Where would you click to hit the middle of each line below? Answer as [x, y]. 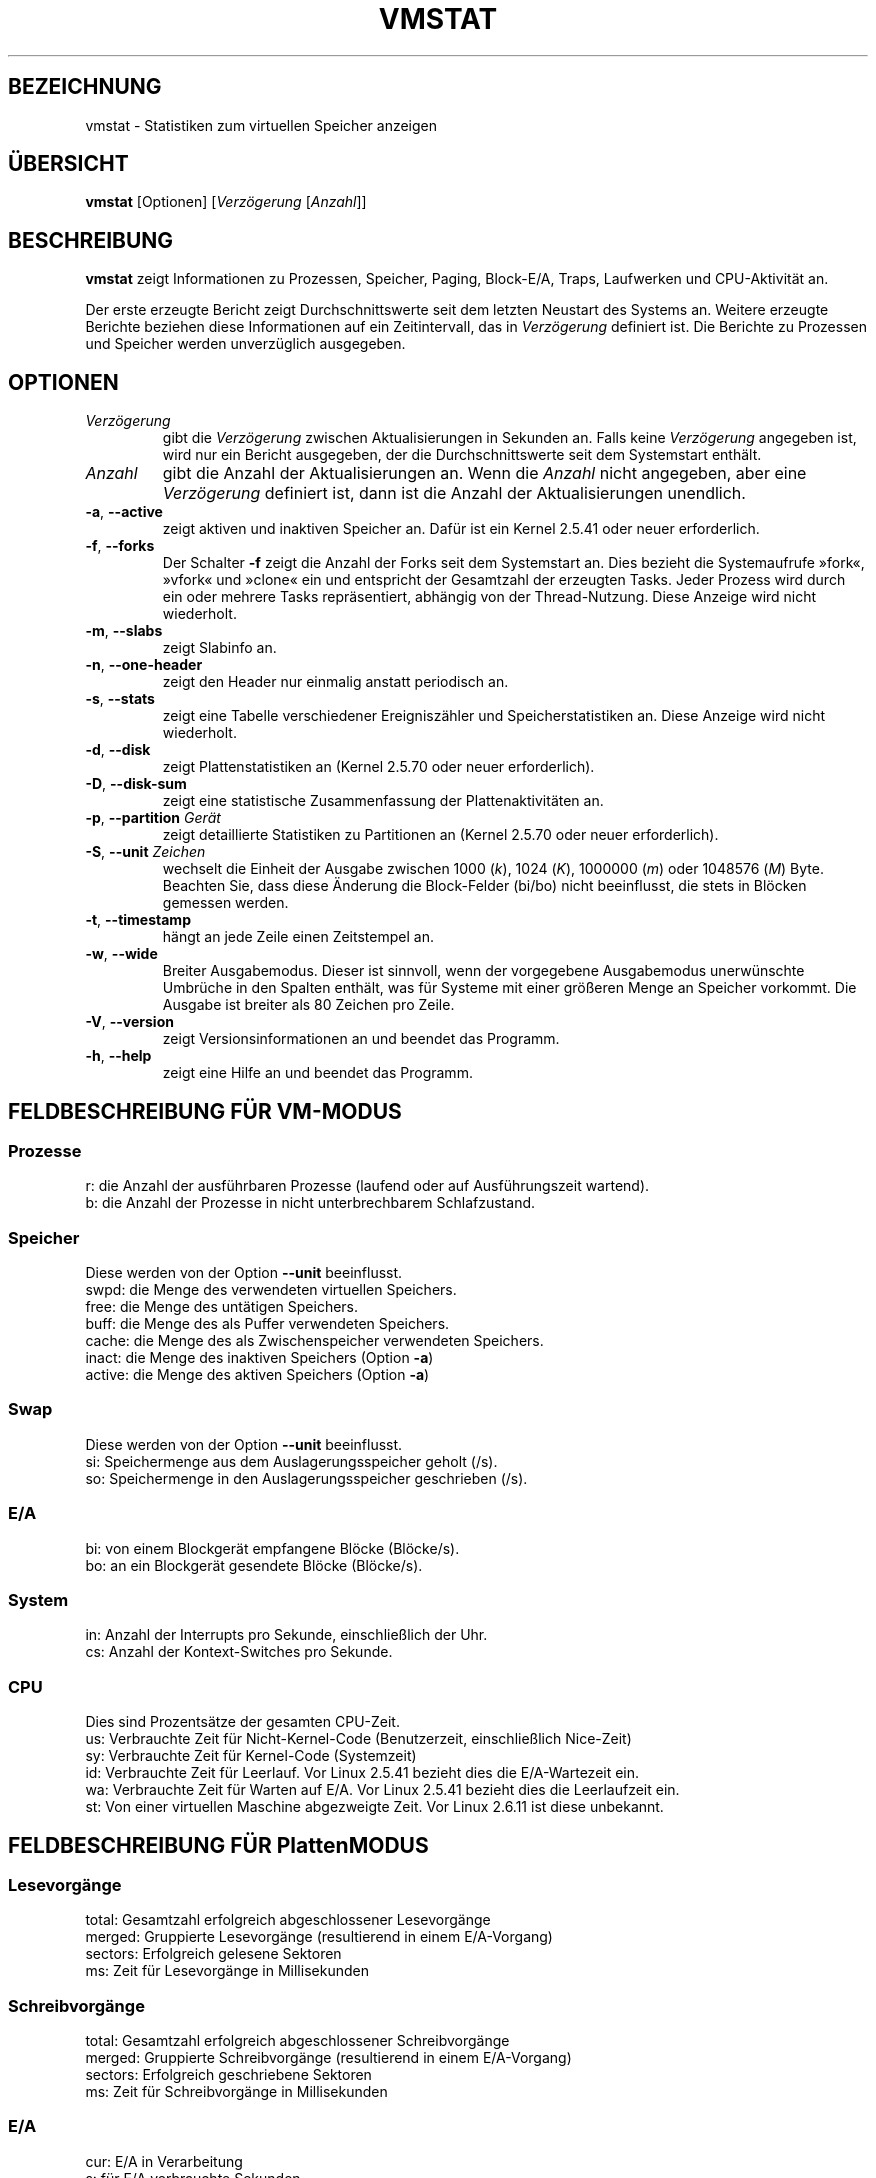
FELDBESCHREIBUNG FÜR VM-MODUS [205, 1111]
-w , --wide [121, 954]
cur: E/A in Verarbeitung [164, 2161]
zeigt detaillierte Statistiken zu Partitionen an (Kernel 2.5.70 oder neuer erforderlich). [440, 835]
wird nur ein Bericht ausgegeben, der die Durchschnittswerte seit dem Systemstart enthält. [462, 455]
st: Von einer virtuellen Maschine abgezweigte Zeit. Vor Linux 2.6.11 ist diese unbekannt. [374, 1807]
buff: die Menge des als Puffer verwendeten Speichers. [267, 1324]
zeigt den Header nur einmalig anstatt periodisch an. [335, 682]
